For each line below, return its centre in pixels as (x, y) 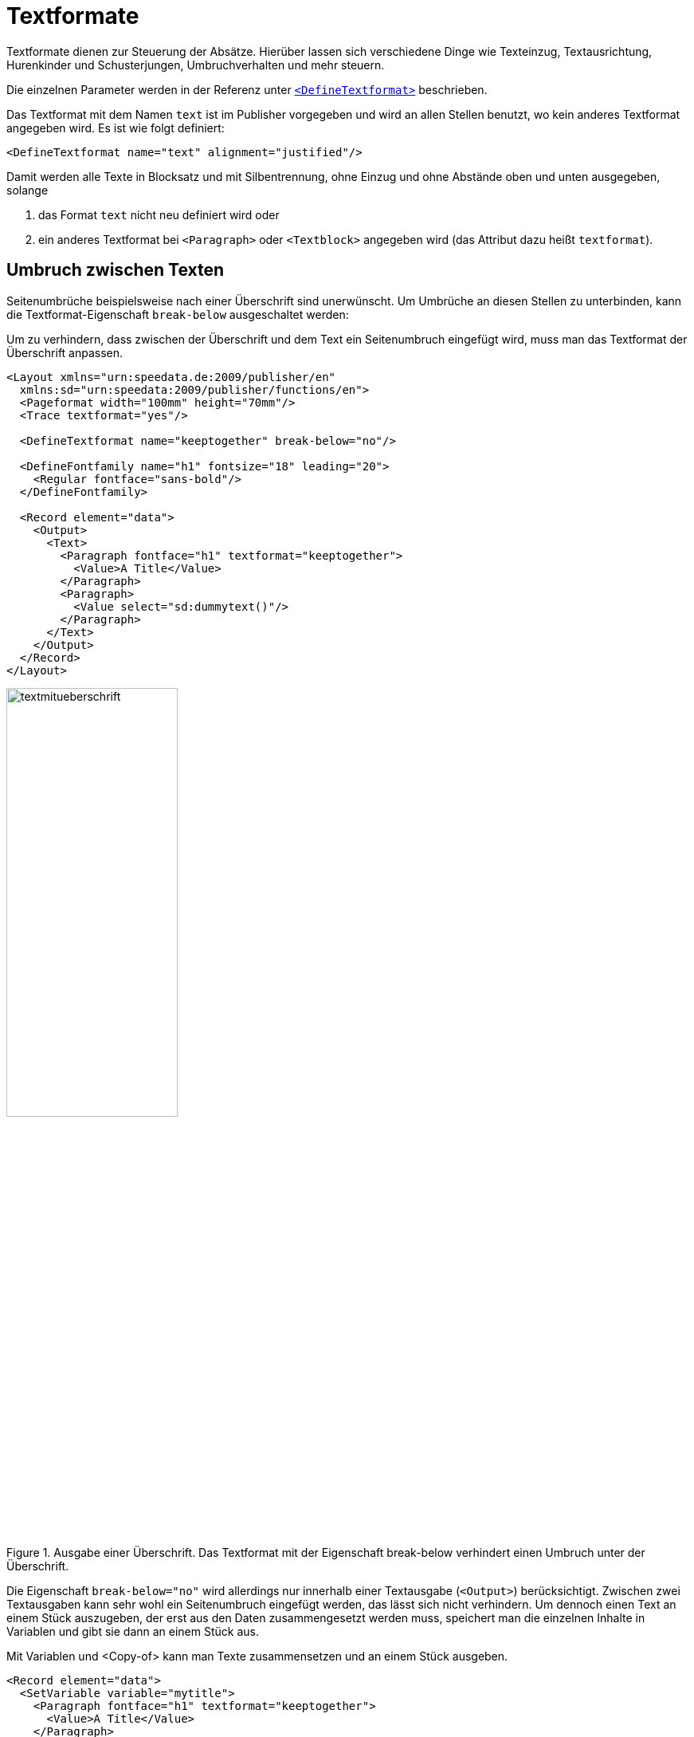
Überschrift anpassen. (65, 352)
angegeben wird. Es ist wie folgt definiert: (116, 128)
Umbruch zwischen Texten (116, 270)
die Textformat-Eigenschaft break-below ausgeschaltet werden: (178, 314)
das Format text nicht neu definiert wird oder (159, 214)
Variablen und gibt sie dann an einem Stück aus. (133, 1631)
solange (27, 190)
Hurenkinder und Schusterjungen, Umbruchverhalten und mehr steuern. (196, 65)
